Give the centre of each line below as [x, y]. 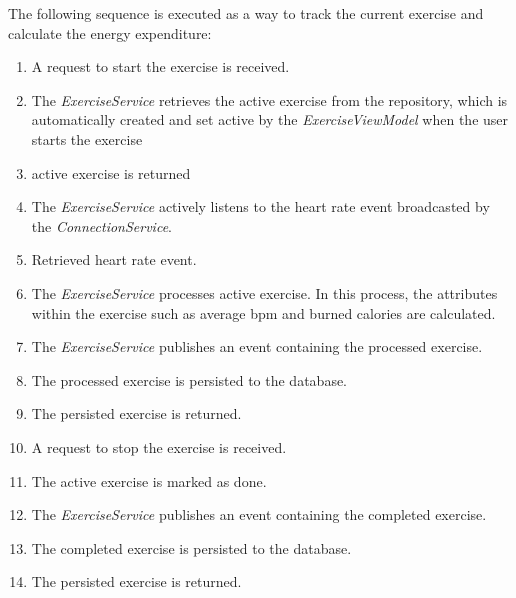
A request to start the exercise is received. [160, 66]
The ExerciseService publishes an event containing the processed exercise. [257, 346]
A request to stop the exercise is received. [159, 446]
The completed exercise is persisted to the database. [191, 547]
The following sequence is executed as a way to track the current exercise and [246, 13]
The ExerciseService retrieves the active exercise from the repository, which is [269, 99]
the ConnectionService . [101, 225]
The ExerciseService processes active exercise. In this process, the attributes [264, 292]
